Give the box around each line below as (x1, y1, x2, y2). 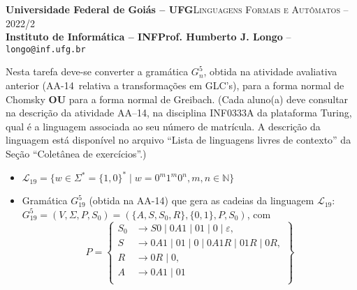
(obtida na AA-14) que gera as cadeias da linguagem (89, 193, 314, 208)
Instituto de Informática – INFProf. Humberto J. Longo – (6, 29, 291, 44)
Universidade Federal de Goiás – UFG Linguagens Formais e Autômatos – (6, 2, 349, 16)
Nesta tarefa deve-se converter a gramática (6, 64, 189, 79)
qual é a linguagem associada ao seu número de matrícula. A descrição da (6, 119, 321, 133)
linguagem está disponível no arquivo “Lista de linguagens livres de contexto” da (6, 132, 351, 147)
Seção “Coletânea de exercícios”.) (6, 146, 147, 160)
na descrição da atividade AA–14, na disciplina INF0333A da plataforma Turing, (6, 105, 352, 120)
